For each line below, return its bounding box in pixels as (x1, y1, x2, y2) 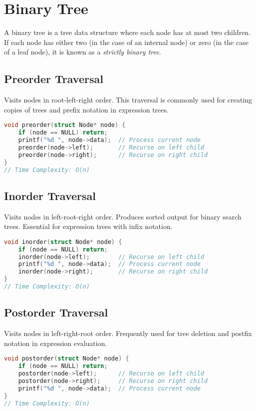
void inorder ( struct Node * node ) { (4, 238, 122, 245)
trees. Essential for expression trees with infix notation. (4, 221, 173, 231)
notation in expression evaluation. (4, 337, 107, 348)
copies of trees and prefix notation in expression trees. (4, 104, 169, 114)
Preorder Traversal (4, 71, 103, 86)
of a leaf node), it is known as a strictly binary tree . (4, 46, 161, 57)
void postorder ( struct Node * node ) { (4, 355, 129, 362)
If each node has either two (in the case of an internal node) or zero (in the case (4, 36, 249, 47)
